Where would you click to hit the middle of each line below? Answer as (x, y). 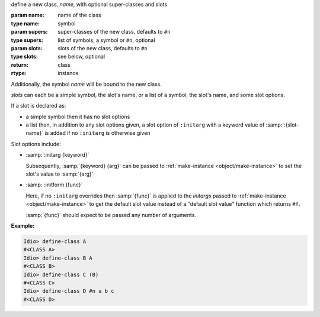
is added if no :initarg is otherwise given (97, 133)
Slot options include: (36, 144)
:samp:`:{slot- (282, 125)
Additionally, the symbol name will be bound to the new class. (87, 84)
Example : (23, 225)
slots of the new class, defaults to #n (103, 48)
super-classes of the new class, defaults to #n (114, 32)
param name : (28, 15)
